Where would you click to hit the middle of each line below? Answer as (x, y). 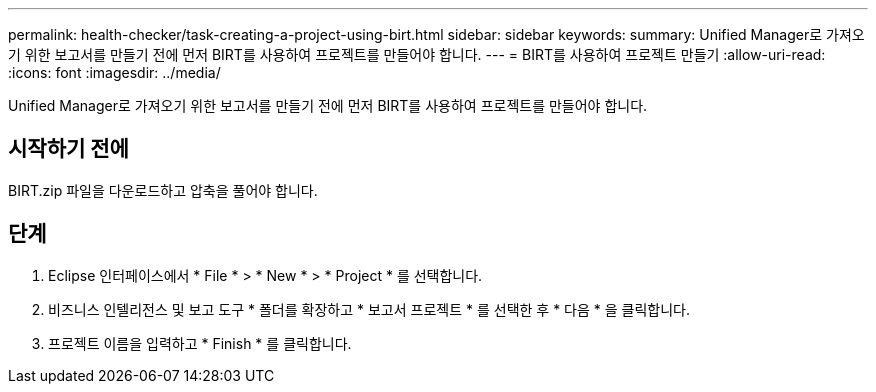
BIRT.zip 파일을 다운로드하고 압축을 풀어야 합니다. (163, 190)
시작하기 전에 (68, 149)
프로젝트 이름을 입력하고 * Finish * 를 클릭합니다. (200, 343)
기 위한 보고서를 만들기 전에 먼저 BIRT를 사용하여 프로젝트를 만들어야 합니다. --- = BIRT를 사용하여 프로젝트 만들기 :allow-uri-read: (417, 54)
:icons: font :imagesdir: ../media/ (114, 72)
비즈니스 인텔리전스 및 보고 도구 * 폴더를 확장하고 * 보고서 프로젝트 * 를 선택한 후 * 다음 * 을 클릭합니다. (369, 309)
